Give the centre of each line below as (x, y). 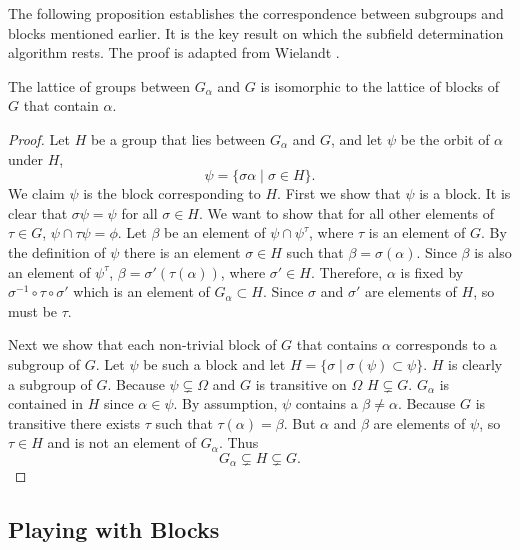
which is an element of (141, 291)
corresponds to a (446, 344)
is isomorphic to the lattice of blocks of (380, 85)
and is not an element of (122, 442)
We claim (36, 193)
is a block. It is (465, 193)
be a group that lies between (178, 138)
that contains (337, 344)
